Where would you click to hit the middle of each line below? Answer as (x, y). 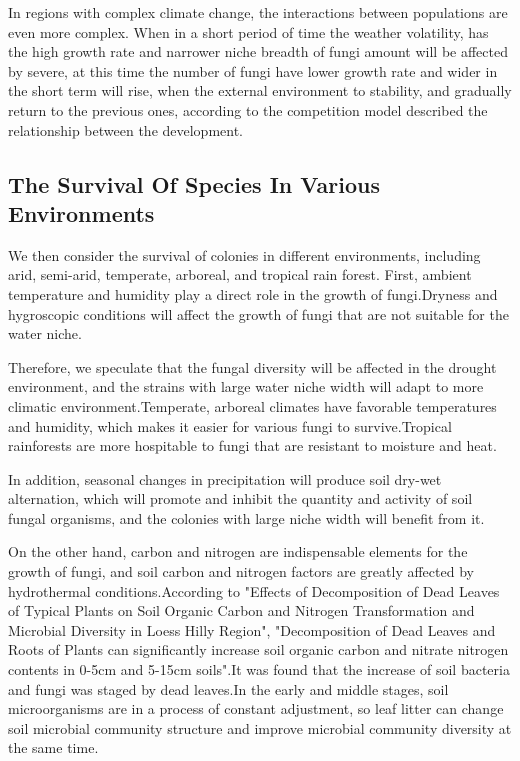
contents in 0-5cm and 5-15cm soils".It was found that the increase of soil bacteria (259, 669)
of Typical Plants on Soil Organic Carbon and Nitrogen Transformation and (241, 610)
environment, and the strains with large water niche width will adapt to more (246, 386)
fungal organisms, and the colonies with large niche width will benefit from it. (246, 517)
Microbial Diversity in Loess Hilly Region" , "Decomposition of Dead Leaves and (252, 629)
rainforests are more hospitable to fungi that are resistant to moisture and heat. (252, 445)
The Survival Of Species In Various (194, 183)
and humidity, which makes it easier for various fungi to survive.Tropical (230, 425)
